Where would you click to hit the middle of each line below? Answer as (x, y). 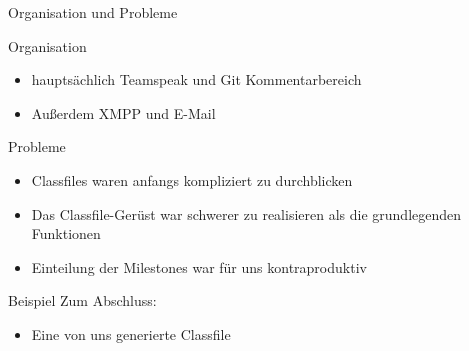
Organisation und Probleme (93, 12)
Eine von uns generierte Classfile (131, 333)
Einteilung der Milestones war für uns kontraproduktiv (199, 266)
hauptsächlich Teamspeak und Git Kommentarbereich (196, 79)
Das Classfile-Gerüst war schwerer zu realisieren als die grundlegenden (246, 213)
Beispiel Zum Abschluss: (82, 300)
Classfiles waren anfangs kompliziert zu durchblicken (192, 179)
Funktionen (66, 233)
